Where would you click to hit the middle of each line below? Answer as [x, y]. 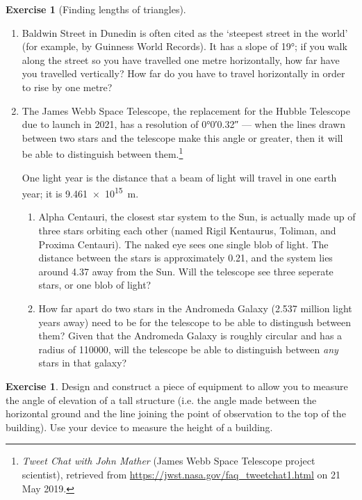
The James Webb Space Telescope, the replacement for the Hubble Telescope [186, 110]
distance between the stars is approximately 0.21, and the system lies [186, 258]
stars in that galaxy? [83, 363]
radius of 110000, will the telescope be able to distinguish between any [188, 349]
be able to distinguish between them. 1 [102, 153]
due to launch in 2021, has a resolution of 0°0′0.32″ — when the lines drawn [183, 124]
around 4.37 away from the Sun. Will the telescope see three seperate [186, 271]
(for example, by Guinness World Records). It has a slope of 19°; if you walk [184, 46]
